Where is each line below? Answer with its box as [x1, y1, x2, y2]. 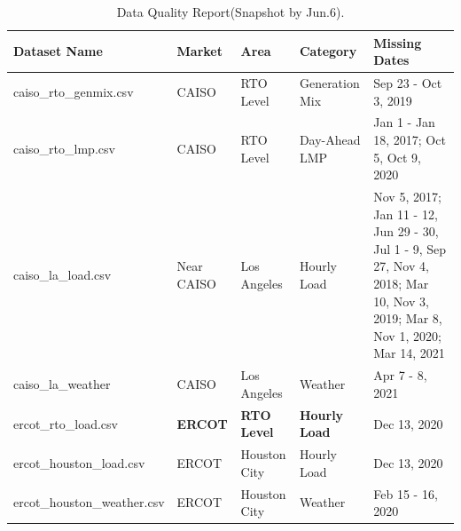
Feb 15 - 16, [373, 484, 438, 503]
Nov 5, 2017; [373, 187, 441, 206]
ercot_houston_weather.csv [13, 493, 165, 511]
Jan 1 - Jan [373, 113, 435, 131]
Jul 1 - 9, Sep [373, 239, 447, 258]
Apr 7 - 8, [373, 366, 427, 384]
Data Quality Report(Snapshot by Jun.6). [116, 3, 345, 20]
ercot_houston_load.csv [13, 453, 145, 472]
